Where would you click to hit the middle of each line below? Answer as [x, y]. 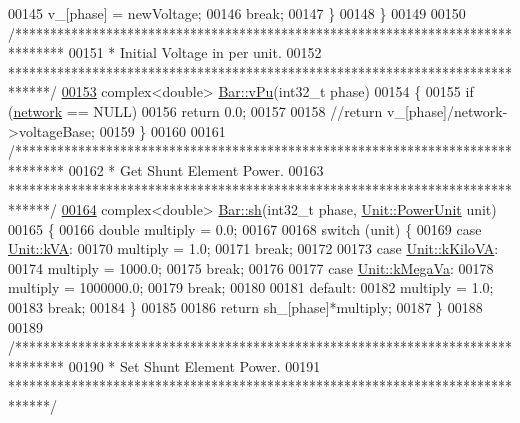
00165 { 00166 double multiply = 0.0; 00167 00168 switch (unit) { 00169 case [245, 228]
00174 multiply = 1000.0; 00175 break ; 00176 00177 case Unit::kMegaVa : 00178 [251, 267]
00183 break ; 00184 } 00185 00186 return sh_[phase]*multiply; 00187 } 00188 [245, 306]
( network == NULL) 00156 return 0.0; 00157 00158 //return [195, 110]
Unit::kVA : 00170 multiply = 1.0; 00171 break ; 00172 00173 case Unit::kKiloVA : [253, 248]
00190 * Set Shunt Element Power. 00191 [194, 365]
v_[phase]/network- [447, 110]
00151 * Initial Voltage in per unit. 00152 [195, 52]
